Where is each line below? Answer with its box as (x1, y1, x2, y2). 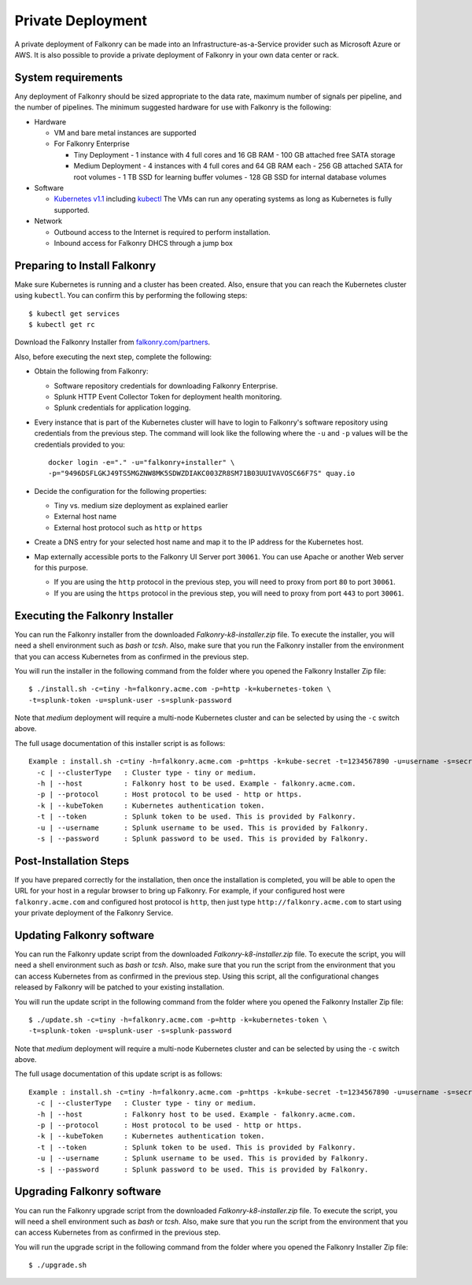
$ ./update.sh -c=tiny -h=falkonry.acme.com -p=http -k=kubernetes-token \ (28, 1015, 327, 1024)
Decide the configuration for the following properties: (34, 486, 207, 496)
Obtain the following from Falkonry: (34, 366, 149, 376)
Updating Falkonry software (14, 928, 155, 941)
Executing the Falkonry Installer (14, 609, 174, 622)
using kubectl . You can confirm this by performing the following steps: (14, 291, 248, 300)
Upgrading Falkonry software (14, 1185, 161, 1198)
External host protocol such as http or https (53, 522, 203, 532)
